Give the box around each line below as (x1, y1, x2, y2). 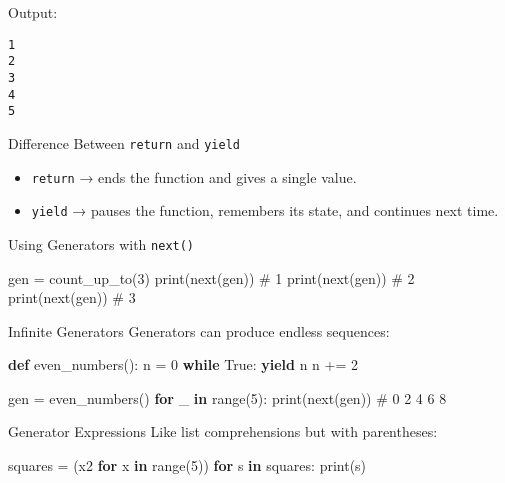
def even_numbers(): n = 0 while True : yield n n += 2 (8, 354, 359, 375)
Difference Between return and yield (8, 132, 240, 153)
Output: (8, 2, 58, 22)
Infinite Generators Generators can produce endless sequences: (8, 320, 390, 341)
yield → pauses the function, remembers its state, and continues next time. (31, 200, 499, 221)
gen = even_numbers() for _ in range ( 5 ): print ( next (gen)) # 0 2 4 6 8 (8, 387, 447, 408)
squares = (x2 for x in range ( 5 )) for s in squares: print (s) (8, 455, 367, 476)
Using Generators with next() (8, 233, 195, 254)
